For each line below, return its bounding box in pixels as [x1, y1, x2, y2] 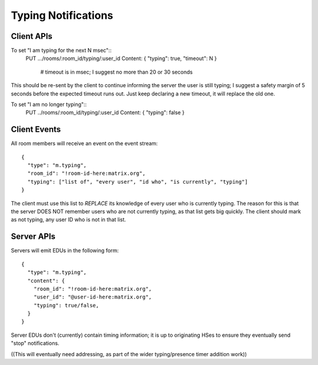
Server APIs [11, 231, 56, 241]
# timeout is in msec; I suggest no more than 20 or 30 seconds [40, 68, 193, 75]
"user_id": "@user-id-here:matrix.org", [33, 294, 153, 300]
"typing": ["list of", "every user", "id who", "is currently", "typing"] [27, 178, 249, 185]
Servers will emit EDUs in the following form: [11, 247, 119, 254]
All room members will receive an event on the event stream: [11, 140, 158, 147]
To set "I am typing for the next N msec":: [11, 47, 112, 54]
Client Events [11, 124, 61, 135]
